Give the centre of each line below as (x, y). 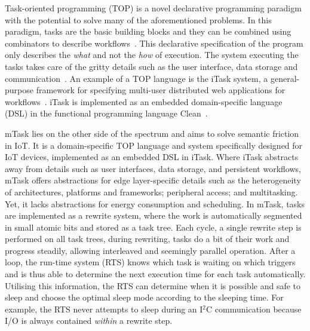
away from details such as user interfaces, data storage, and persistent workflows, (153, 168)
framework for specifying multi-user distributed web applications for (161, 90)
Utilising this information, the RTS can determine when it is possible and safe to (153, 285)
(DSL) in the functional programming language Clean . (106, 113)
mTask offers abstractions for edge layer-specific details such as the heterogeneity (153, 180)
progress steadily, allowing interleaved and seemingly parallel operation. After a (150, 250)
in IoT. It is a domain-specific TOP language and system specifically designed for (154, 145)
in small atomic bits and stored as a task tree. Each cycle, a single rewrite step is (153, 227)
